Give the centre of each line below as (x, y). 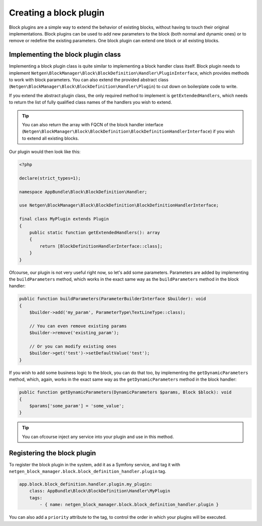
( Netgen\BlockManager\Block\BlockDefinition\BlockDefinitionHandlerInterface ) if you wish (128, 132)
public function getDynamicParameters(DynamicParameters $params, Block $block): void (125, 392)
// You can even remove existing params (78, 326)
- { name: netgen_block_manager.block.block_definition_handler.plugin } (129, 505)
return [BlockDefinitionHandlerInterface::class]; (101, 246)
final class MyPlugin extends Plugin (64, 219)
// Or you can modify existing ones (73, 347)
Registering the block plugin (53, 453)
